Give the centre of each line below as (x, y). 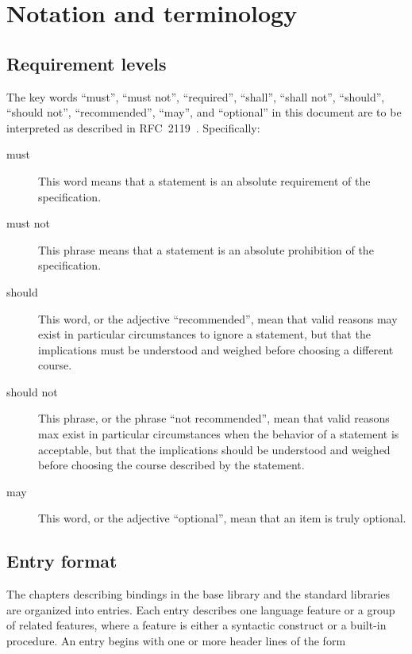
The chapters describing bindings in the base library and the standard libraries (198, 594)
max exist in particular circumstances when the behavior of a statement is (219, 434)
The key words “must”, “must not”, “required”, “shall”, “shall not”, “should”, (196, 96)
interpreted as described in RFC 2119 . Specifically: (133, 127)
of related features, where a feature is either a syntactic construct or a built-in (196, 625)
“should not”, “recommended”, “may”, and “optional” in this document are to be (204, 112)
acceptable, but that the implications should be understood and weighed (214, 449)
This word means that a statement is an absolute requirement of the (204, 180)
